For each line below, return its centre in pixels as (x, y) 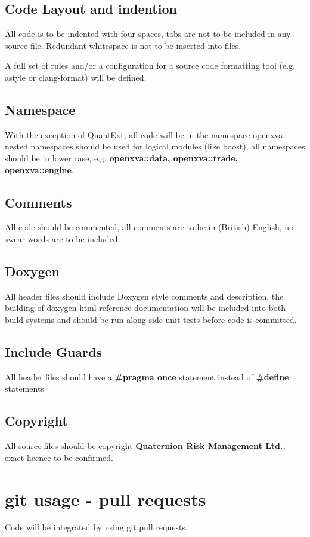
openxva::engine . (39, 170)
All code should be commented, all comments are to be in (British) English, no (149, 227)
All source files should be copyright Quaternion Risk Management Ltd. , (145, 446)
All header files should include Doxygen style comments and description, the (144, 296)
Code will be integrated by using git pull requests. (96, 527)
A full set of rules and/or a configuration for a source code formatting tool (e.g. (150, 65)
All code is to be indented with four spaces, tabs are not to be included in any (148, 34)
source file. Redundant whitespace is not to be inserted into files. (123, 45)
